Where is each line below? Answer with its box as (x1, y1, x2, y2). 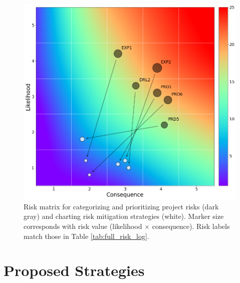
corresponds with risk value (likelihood (24, 220, 142, 231)
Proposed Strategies (4, 260, 145, 280)
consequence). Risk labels (152, 220, 230, 231)
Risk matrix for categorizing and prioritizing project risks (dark (24, 201, 219, 211)
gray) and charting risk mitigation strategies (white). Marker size (24, 211, 224, 221)
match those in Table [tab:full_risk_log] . (24, 230, 149, 241)
